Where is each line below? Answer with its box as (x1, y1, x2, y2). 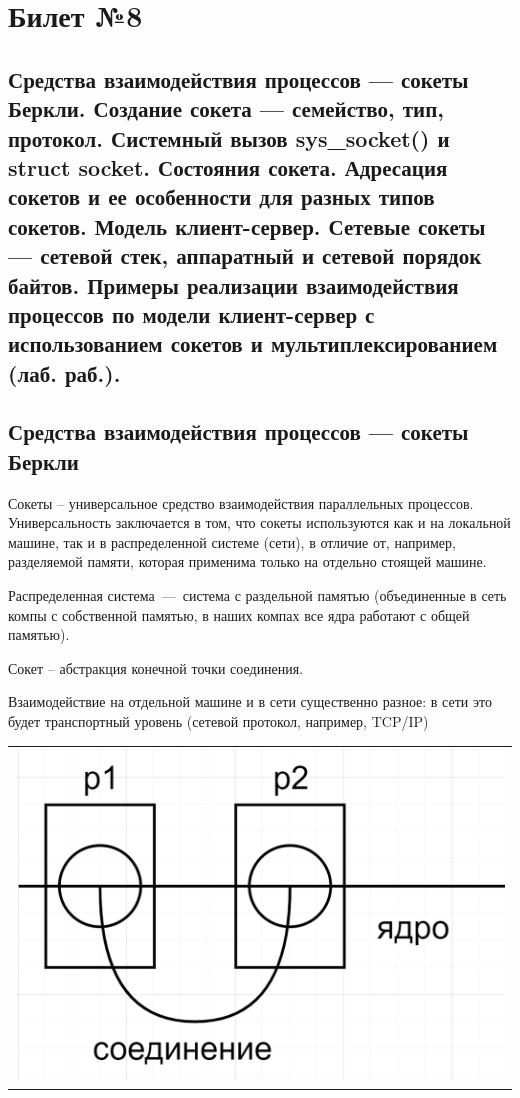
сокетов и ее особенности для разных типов (8, 181, 435, 212)
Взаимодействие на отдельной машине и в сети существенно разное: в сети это (8, 691, 492, 712)
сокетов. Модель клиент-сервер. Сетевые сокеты (8, 210, 486, 241)
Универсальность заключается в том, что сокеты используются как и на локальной (8, 512, 511, 533)
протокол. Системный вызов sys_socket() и (8, 122, 450, 153)
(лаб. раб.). (8, 357, 121, 388)
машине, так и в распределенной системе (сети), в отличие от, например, (8, 531, 456, 552)
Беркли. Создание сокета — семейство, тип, (8, 93, 444, 124)
